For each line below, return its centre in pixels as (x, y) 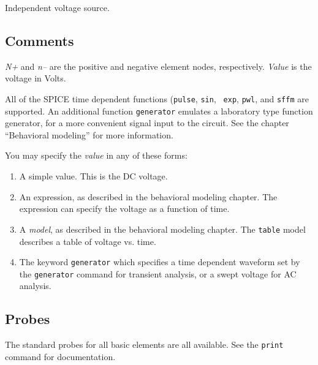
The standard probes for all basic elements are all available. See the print (144, 344)
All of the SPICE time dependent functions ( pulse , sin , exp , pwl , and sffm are (157, 98)
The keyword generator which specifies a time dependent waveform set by (160, 262)
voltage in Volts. (36, 78)
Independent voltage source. (57, 7)
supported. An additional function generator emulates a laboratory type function (159, 111)
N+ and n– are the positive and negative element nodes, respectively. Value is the (158, 66)
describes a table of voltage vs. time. (88, 241)
